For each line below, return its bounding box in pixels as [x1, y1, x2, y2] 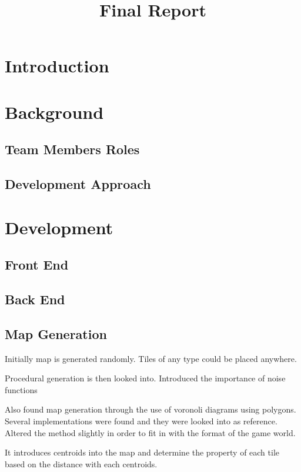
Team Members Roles [5, 140, 140, 158]
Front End [5, 255, 69, 274]
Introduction [5, 54, 109, 78]
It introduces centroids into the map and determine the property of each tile [5, 446, 280, 458]
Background [5, 99, 104, 124]
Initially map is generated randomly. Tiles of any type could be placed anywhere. [5, 352, 297, 364]
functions [5, 383, 38, 395]
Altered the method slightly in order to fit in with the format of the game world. [5, 426, 296, 438]
